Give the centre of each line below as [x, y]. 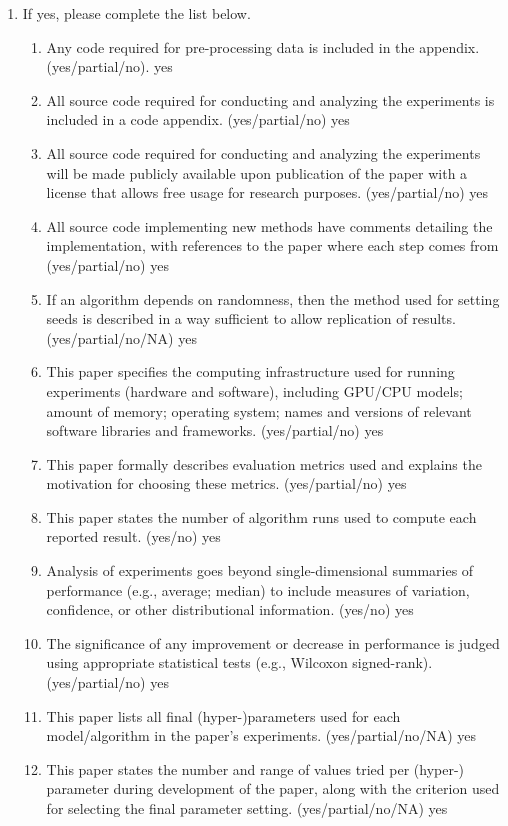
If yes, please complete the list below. [136, 13]
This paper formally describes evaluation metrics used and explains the [264, 463]
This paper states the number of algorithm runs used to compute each [261, 516]
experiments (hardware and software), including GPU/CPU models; [254, 390]
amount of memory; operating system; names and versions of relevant [259, 410]
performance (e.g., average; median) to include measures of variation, [258, 589]
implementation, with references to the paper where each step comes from [272, 245]
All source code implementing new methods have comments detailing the [269, 225]
